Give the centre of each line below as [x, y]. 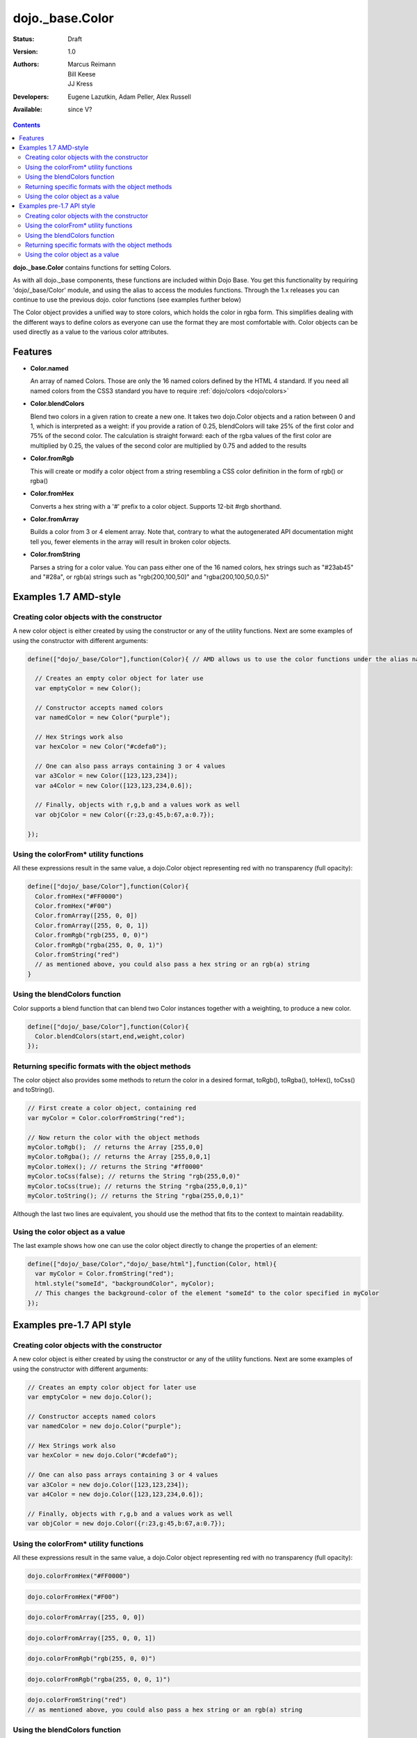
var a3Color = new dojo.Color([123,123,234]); [108, 1485]
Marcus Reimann [92, 64]
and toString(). [34, 1090]
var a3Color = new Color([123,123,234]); [107, 776]
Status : [24, 39]
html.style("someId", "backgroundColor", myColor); [125, 1283]
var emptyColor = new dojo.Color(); [90, 1397]
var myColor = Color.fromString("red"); [105, 1274]
